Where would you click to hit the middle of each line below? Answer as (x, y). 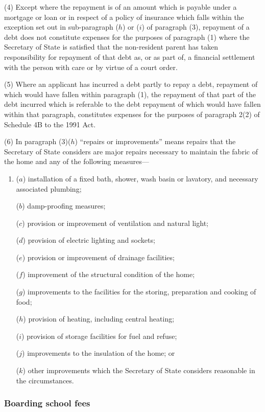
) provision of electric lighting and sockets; (89, 240)
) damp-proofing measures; (64, 206)
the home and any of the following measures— (77, 161)
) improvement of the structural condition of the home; (109, 274)
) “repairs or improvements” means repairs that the (155, 141)
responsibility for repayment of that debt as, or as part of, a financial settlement (130, 56)
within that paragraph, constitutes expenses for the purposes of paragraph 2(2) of (132, 114)
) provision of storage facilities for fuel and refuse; (99, 336)
